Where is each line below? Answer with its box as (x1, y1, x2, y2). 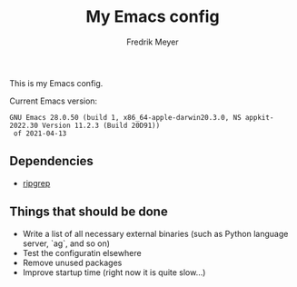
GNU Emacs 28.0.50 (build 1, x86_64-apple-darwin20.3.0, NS (9, 113, 243, 122)
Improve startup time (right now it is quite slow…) (22, 266, 206, 278)
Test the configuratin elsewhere (22, 247, 143, 258)
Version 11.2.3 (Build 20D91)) (42, 121, 161, 130)
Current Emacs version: (9, 95, 98, 106)
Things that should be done (9, 204, 168, 220)
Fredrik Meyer (126, 36, 179, 47)
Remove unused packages (22, 257, 123, 268)
